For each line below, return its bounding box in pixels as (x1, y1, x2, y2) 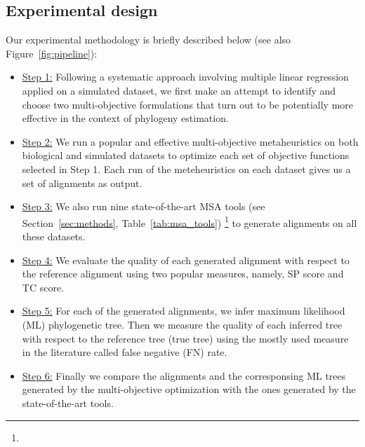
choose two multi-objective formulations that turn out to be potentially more (22, 97, 354, 111)
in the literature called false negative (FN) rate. (22, 345, 227, 359)
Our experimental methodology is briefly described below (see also (6, 32, 291, 47)
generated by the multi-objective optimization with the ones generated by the (22, 382, 356, 397)
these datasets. (22, 228, 86, 243)
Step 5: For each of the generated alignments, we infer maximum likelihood (22, 303, 345, 318)
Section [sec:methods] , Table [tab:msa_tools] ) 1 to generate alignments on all (22, 213, 357, 230)
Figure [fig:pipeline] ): (6, 46, 98, 60)
